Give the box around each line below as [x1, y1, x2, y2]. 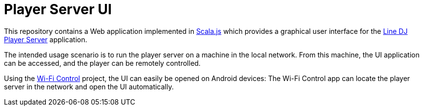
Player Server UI [4, 1, 112, 18]
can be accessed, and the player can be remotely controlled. [4, 58, 201, 67]
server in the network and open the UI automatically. [4, 82, 174, 91]
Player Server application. [4, 35, 88, 44]
